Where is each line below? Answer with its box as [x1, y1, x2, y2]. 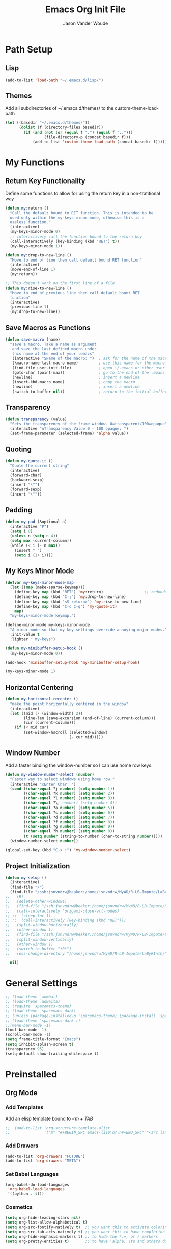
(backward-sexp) [10, 478, 44, 483]
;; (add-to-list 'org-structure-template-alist [5, 1125, 110, 1130]
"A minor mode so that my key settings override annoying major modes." [10, 627, 167, 633]
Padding [5, 506, 33, 514]
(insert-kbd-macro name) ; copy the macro [12, 379, 136, 384]
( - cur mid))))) [69, 735, 103, 740]
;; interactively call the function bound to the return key [10, 234, 142, 239]
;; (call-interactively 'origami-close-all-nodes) [5, 908, 120, 914]
